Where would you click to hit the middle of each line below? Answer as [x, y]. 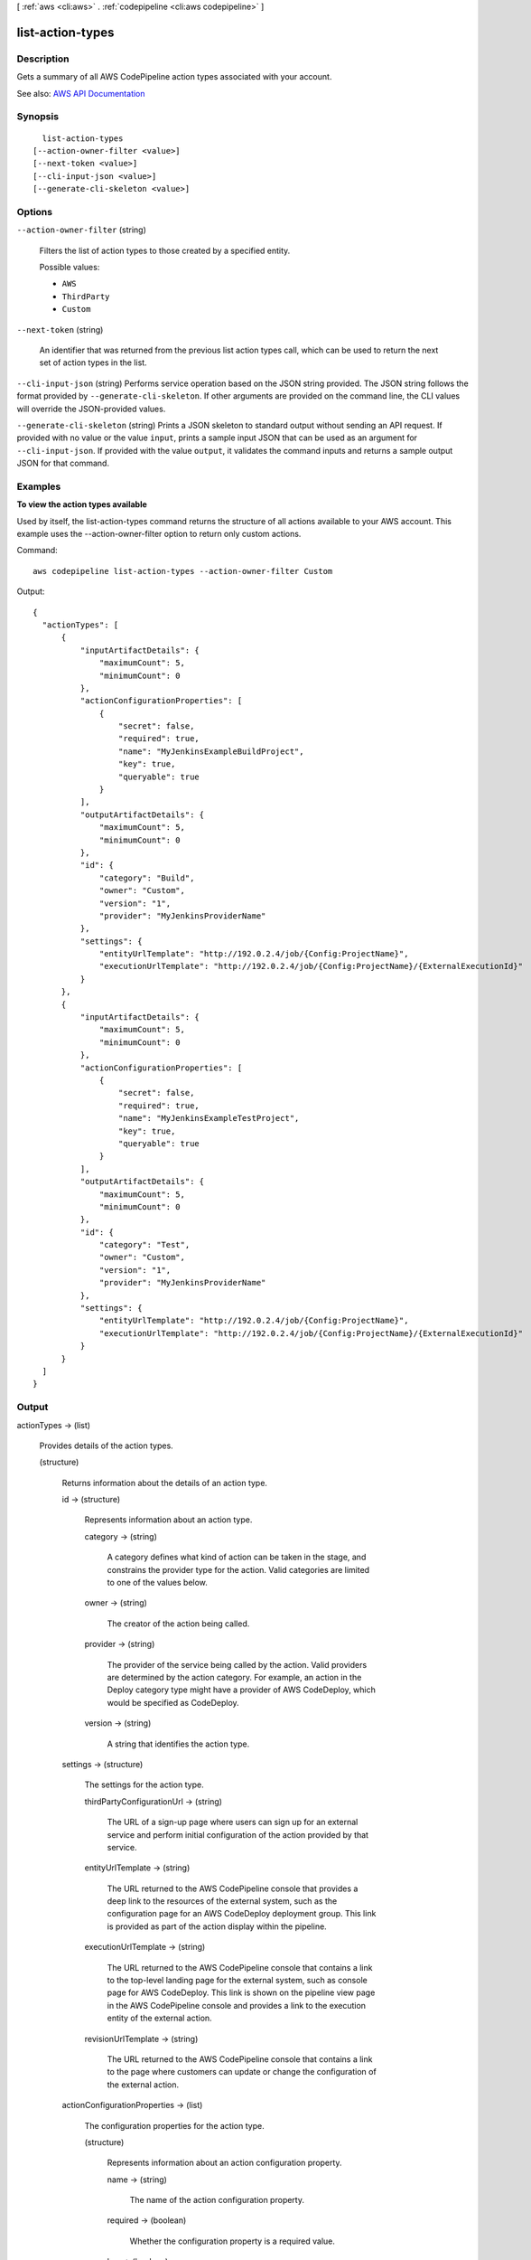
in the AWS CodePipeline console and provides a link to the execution [236, 2005]
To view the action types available [82, 504]
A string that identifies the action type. [178, 1744]
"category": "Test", [145, 1245]
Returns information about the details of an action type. [165, 1483]
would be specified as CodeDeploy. [173, 1702]
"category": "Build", [147, 878]
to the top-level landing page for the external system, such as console [237, 1981]
